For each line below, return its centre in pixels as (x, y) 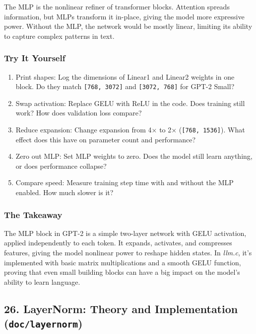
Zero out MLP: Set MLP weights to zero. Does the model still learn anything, (134, 156)
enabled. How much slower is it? (64, 192)
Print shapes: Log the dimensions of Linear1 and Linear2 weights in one (125, 76)
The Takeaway (33, 214)
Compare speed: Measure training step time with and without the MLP (125, 182)
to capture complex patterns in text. (59, 36)
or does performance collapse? (61, 166)
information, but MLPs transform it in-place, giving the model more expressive (124, 16)
